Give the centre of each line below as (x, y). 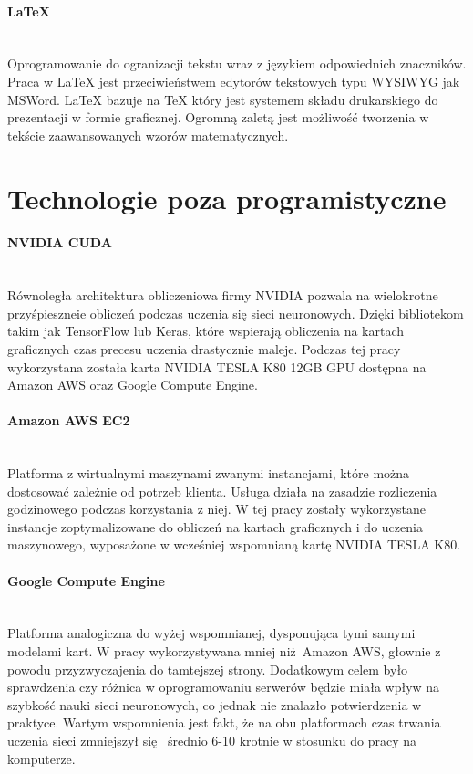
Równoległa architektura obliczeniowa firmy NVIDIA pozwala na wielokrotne (223, 295)
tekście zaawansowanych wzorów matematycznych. (148, 135)
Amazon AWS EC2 (69, 420)
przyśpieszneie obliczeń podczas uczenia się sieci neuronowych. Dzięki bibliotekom (236, 313)
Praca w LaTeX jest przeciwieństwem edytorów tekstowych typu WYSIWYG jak (234, 81)
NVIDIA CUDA (60, 242)
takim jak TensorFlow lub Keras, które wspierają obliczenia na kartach (206, 331)
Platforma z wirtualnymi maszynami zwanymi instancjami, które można (209, 473)
